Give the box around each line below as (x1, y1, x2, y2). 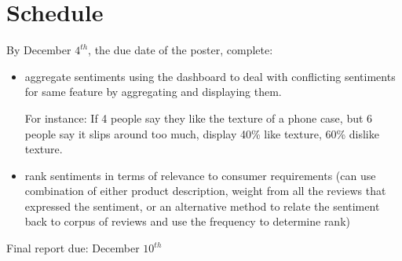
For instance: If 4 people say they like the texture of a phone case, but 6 (24, 109, 373, 126)
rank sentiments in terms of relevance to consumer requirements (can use (24, 167, 376, 183)
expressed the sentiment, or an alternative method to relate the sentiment (24, 197, 380, 214)
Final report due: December (6, 240, 140, 256)
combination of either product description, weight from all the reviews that (24, 182, 386, 199)
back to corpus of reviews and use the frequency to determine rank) (24, 213, 350, 230)
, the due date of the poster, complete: (88, 42, 273, 58)
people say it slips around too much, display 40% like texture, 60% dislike (24, 125, 379, 142)
